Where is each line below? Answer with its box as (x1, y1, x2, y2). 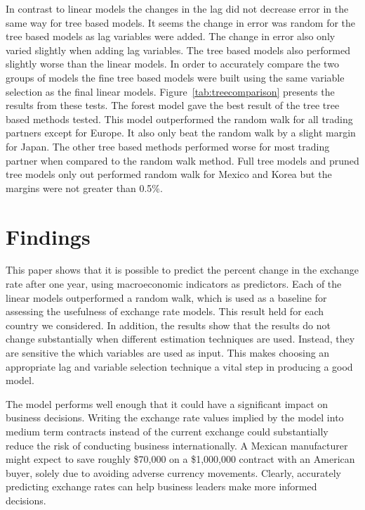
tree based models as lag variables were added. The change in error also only (6, 29, 336, 44)
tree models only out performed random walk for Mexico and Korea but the (6, 167, 332, 181)
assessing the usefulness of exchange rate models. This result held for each (6, 304, 324, 319)
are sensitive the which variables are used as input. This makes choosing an (6, 345, 330, 359)
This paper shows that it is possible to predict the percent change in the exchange (6, 262, 359, 277)
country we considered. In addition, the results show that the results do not (6, 317, 331, 332)
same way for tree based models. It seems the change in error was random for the (6, 15, 356, 30)
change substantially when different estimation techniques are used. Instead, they (6, 331, 355, 346)
